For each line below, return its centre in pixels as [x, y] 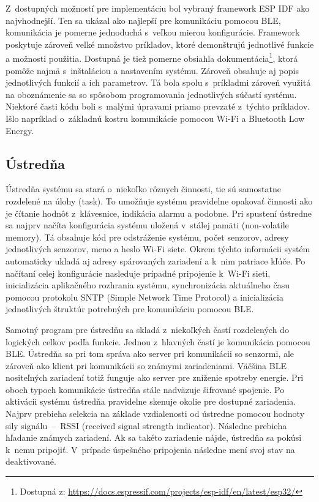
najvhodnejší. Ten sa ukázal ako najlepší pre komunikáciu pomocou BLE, [143, 20]
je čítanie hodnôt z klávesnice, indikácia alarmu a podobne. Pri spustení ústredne [159, 213]
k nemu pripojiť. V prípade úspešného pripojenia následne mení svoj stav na [150, 449]
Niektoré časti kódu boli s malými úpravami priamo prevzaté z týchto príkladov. [158, 106]
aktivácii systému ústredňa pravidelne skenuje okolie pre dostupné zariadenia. [151, 401]
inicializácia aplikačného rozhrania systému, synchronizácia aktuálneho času [148, 285]
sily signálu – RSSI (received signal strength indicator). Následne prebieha [146, 425]
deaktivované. [31, 461]
